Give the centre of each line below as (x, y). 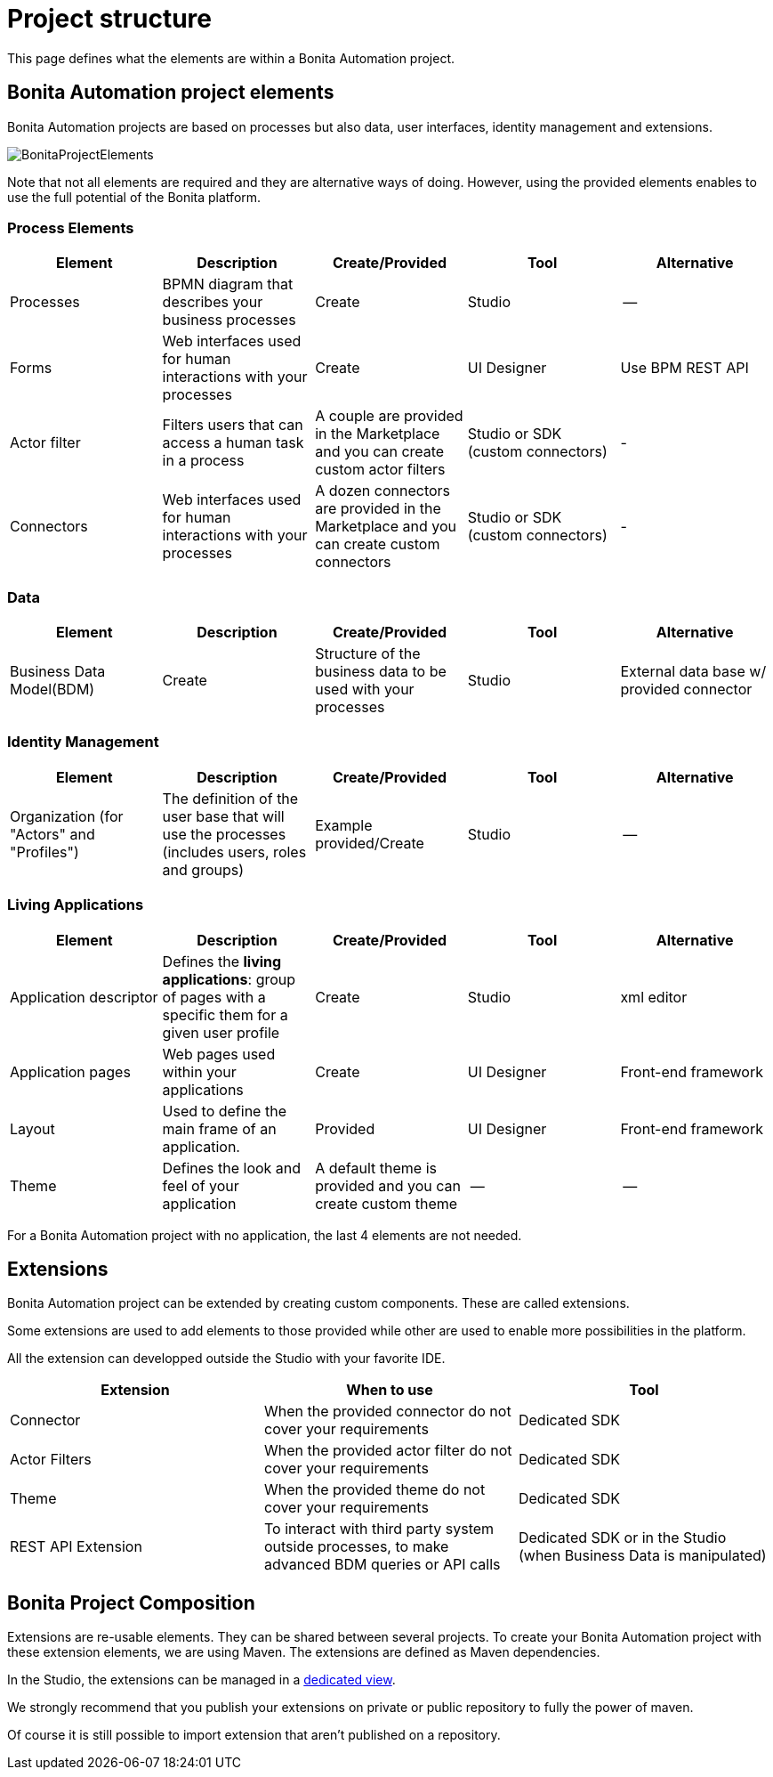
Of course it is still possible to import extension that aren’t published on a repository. (254, 1735)
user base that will (223, 816)
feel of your (201, 1185)
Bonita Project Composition (131, 1603)
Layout (32, 1128)
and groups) (203, 869)
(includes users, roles (234, 852)
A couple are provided (389, 416)
